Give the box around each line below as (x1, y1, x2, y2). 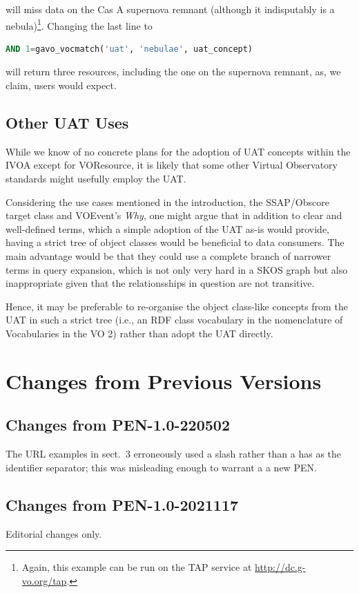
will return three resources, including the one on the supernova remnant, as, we (6, 64, 341, 79)
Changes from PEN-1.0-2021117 (6, 493, 239, 515)
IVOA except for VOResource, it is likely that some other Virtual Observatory (6, 158, 338, 172)
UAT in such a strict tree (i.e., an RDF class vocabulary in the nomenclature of (6, 312, 343, 327)
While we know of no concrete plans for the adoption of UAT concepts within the (6, 144, 351, 158)
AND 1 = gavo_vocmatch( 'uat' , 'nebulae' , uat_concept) (6, 44, 253, 54)
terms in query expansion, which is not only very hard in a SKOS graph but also (6, 262, 348, 276)
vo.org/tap (21, 573, 67, 587)
